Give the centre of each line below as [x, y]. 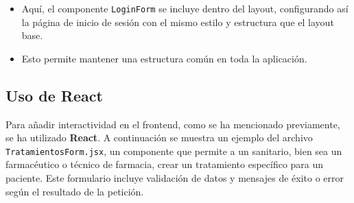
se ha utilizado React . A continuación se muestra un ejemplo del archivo [159, 138]
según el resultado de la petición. [75, 191]
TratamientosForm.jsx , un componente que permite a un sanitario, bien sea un [174, 151]
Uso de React [54, 95]
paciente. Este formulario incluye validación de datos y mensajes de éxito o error [175, 178]
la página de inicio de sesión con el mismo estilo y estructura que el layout [178, 22]
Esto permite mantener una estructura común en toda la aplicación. [164, 58]
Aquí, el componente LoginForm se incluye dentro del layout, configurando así [185, 8]
